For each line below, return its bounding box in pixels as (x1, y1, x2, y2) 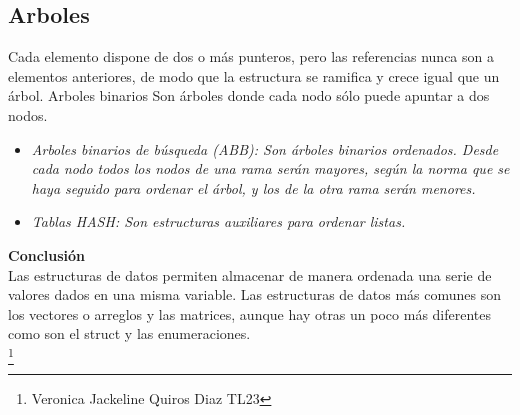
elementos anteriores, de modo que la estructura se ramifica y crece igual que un (8, 65, 500, 86)
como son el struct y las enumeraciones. (8, 323, 251, 344)
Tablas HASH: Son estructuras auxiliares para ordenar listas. (31, 211, 406, 232)
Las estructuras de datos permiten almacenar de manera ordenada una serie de (8, 264, 492, 285)
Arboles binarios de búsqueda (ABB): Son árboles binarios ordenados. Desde (31, 138, 499, 159)
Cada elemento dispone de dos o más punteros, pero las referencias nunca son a (8, 46, 494, 67)
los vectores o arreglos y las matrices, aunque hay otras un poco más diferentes (8, 303, 492, 324)
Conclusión (8, 244, 86, 265)
